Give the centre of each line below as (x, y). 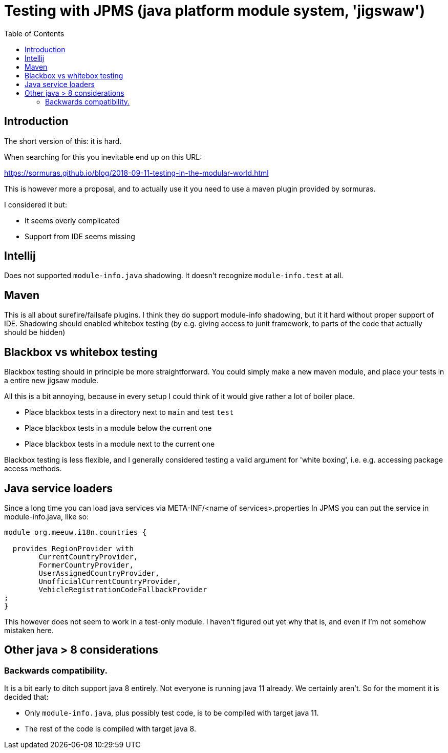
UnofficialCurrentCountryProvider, (110, 581)
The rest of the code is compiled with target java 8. (110, 729)
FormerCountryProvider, (86, 565)
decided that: (26, 697)
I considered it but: (36, 204)
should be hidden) (35, 332)
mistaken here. (29, 630)
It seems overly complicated (72, 220)
